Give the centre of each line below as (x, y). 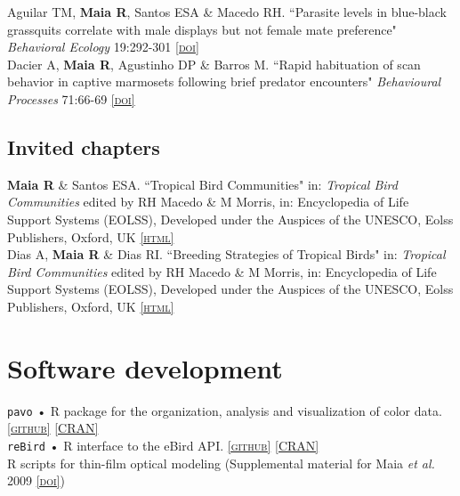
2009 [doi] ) (36, 480)
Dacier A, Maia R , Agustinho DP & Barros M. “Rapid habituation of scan (214, 64)
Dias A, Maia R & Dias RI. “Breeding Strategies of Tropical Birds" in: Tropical (226, 254)
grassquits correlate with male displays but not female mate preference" (202, 29)
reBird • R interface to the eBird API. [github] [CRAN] (163, 445)
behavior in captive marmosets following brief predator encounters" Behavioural (224, 81)
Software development (145, 367)
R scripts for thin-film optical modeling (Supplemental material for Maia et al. (221, 463)
